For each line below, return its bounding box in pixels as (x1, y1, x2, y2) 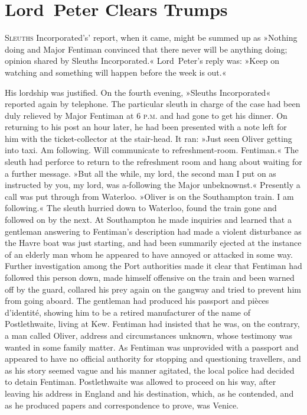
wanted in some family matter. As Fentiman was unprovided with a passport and (5, 341, 299, 353)
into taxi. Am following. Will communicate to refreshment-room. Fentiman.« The (5, 144, 299, 156)
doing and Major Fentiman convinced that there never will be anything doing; (5, 43, 288, 55)
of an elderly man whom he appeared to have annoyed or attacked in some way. (5, 248, 293, 260)
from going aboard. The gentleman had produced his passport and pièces (5, 294, 269, 307)
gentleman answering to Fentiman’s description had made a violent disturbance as (5, 225, 302, 237)
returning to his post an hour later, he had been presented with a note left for (5, 121, 287, 133)
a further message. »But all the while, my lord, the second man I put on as (5, 167, 276, 179)
